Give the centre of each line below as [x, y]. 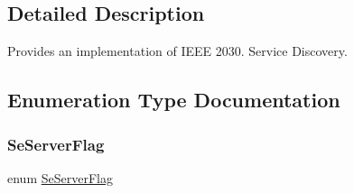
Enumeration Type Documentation [174, 100]
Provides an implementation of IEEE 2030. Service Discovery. [177, 51]
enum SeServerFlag [60, 177]
